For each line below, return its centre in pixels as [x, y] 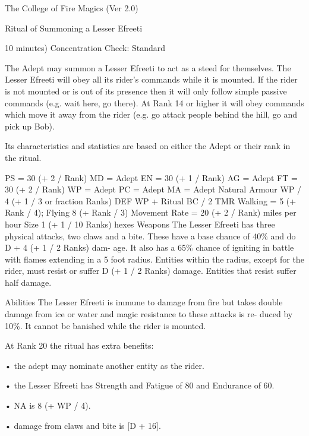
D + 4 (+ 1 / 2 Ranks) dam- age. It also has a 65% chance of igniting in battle [149, 247]
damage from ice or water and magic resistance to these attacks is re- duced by [149, 314]
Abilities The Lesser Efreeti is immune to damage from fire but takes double [144, 302]
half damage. [28, 282]
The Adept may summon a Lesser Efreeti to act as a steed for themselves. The [148, 67]
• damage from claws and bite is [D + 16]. [83, 425]
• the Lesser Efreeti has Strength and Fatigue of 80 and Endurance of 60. [140, 385]
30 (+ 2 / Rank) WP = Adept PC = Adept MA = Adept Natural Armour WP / [153, 189]
